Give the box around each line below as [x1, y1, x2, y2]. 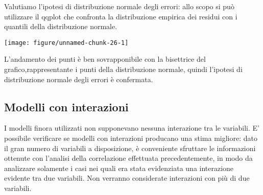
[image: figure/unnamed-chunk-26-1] [4, 39, 129, 46]
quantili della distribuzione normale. [4, 21, 117, 32]
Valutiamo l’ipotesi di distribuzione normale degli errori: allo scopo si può [4, 1, 234, 11]
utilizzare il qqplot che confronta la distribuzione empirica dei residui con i [4, 11, 237, 21]
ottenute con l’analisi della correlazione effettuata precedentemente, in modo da [4, 153, 253, 163]
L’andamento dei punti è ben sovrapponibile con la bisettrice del [4, 54, 206, 64]
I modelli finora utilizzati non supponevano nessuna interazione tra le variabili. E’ [4, 123, 259, 133]
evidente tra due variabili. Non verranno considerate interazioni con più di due [4, 173, 250, 183]
